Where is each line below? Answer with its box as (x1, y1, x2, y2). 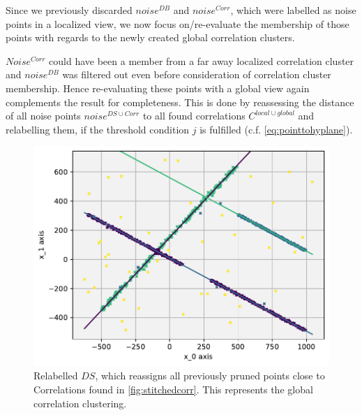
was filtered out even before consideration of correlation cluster (62, 67, 331, 82)
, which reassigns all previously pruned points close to (95, 368, 325, 383)
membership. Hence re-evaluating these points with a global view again (6, 80, 310, 95)
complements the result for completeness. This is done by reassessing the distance (6, 94, 354, 109)
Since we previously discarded (6, 3, 133, 17)
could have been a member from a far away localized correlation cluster (49, 53, 354, 68)
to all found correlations (142, 108, 246, 123)
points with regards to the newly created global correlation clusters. (6, 30, 295, 45)
